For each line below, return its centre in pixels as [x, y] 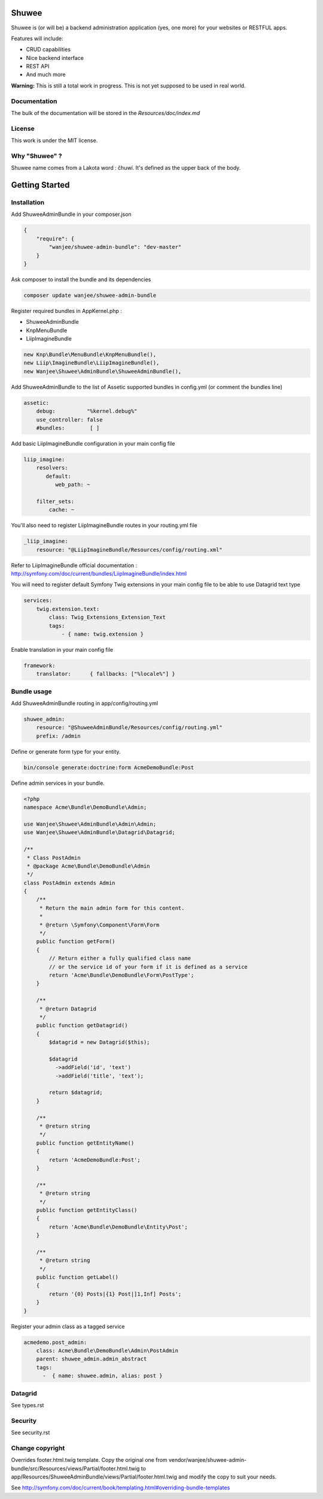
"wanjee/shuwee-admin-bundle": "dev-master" [115, 247]
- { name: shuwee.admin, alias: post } [103, 1376]
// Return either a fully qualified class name [120, 958]
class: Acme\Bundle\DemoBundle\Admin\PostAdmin [107, 1350]
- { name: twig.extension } [102, 634]
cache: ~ [62, 510]
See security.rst [31, 1432]
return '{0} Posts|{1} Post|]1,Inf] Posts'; [115, 1294]
